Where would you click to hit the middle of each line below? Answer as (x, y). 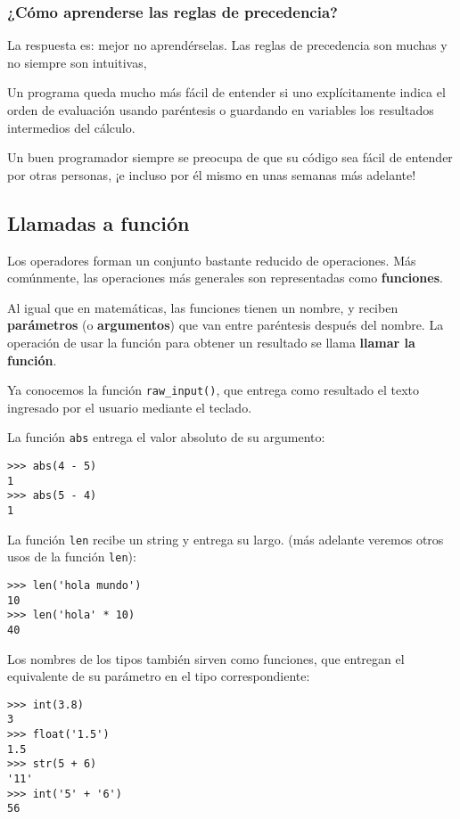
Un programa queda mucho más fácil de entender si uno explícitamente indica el (226, 92)
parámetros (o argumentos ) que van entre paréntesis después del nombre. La (226, 325)
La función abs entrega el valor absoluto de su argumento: (166, 437)
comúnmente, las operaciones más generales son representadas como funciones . (225, 278)
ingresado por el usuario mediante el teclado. (130, 407)
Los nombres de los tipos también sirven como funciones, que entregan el (206, 658)
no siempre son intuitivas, (77, 62)
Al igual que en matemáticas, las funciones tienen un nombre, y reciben (203, 307)
